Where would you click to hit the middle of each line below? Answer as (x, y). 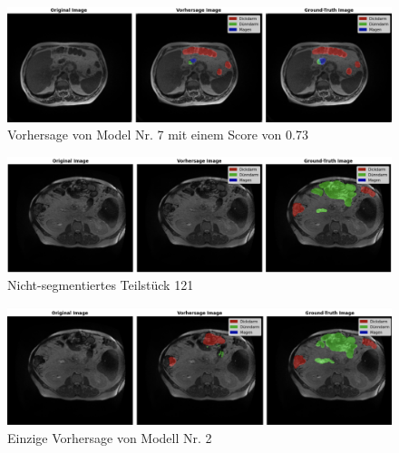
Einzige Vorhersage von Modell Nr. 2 (110, 437)
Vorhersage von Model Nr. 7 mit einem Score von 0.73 (158, 135)
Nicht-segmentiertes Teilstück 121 (101, 285)
